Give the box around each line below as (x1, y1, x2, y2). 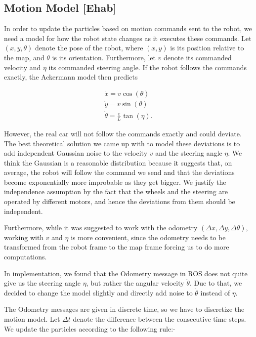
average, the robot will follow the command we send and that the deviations (4, 167, 235, 177)
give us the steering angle (4, 278, 81, 288)
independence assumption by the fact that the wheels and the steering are (4, 186, 228, 197)
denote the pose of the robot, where (35, 42, 143, 53)
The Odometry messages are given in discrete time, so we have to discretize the (4, 304, 245, 314)
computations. (4, 252, 47, 262)
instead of (200, 287, 230, 297)
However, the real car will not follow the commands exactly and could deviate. (4, 128, 242, 138)
